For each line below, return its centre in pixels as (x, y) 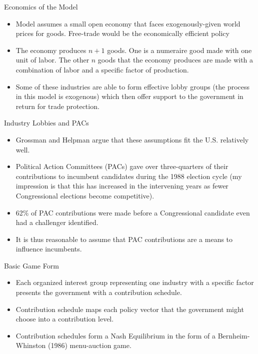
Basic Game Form (31, 265)
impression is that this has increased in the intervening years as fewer (122, 186)
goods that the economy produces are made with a (175, 60)
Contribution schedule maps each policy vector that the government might (130, 309)
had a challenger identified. (57, 222)
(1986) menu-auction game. (90, 345)
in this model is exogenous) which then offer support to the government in (129, 96)
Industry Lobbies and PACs (46, 123)
